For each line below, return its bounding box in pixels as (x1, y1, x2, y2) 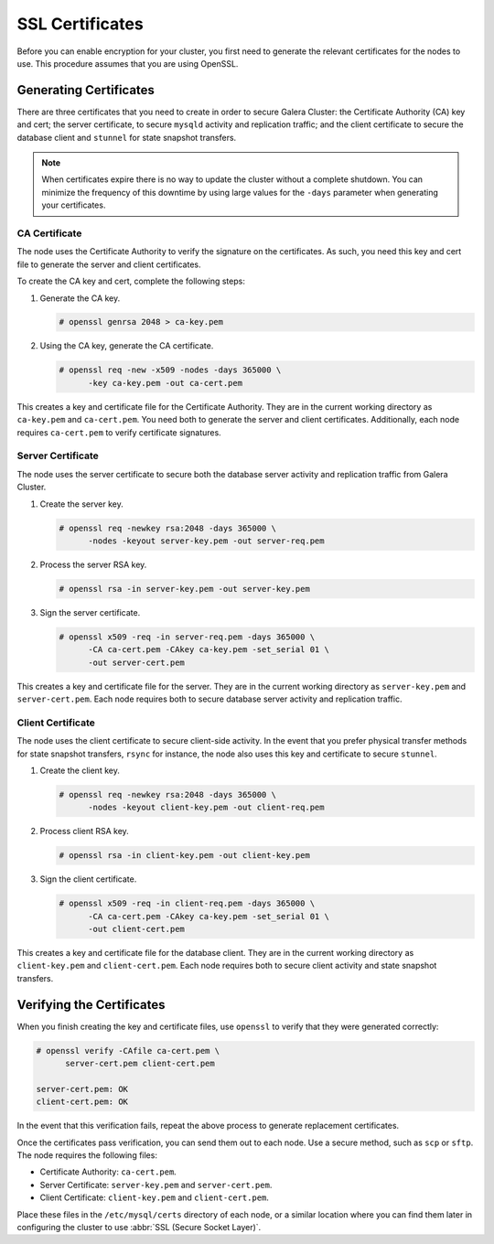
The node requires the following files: (16, 1150, 157, 1161)
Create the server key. (39, 499, 123, 509)
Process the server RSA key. (39, 559, 147, 570)
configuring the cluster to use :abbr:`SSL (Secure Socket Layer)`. (16, 1221, 262, 1232)
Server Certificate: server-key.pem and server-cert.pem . (39, 1179, 273, 1190)
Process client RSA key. (39, 826, 130, 837)
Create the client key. (39, 765, 121, 776)
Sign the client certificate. (39, 874, 137, 885)
